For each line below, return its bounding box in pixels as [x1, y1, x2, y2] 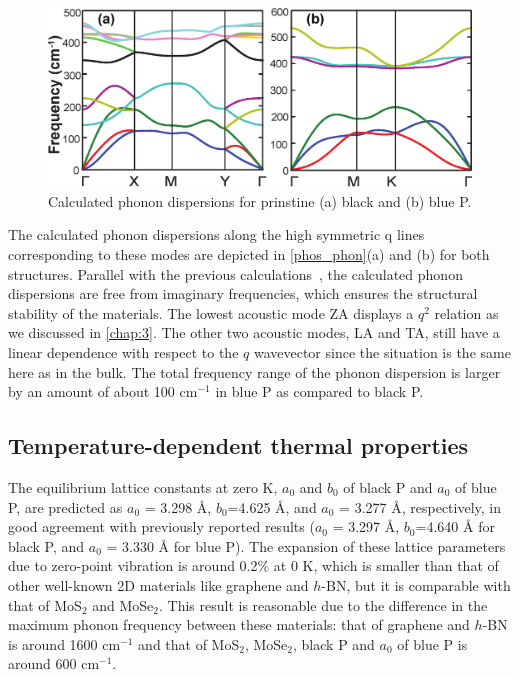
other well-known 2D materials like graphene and [8, 574, 309, 595]
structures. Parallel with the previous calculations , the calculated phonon [8, 263, 463, 284]
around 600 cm [8, 653, 100, 674]
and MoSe [92, 594, 154, 615]
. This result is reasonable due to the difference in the [159, 594, 488, 615]
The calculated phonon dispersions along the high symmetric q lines [8, 224, 425, 245]
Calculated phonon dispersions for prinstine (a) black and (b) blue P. [48, 190, 472, 211]
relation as [434, 302, 499, 323]
